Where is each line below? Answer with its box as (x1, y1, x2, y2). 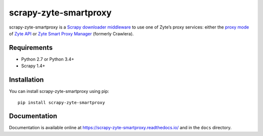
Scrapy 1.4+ (21, 63, 46, 69)
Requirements (9, 44, 53, 52)
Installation (9, 76, 44, 84)
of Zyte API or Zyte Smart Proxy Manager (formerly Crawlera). (9, 30, 134, 36)
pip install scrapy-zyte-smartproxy (18, 100, 105, 105)
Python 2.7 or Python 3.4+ (21, 56, 75, 62)
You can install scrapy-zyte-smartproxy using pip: (9, 89, 110, 94)
